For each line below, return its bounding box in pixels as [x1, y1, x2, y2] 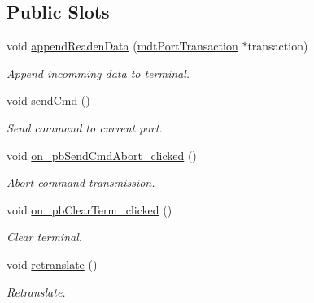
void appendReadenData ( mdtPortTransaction [7, 37, 238, 54]
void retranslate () [7, 255, 98, 272]
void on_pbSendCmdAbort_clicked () [7, 146, 197, 163]
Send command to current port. [7, 119, 163, 136]
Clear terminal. [7, 228, 83, 245]
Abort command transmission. [7, 174, 155, 191]
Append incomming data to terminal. [7, 64, 190, 81]
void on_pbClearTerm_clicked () [7, 201, 172, 218]
